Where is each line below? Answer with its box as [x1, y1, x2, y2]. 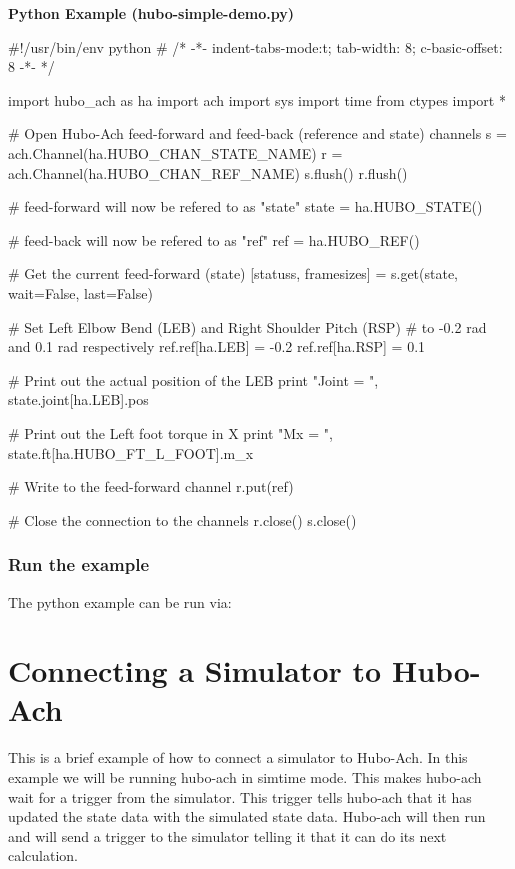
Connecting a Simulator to [8, 650, 382, 691]
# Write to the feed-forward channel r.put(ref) [8, 476, 294, 497]
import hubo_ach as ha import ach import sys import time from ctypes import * [8, 89, 506, 110]
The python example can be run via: [8, 591, 232, 612]
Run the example [8, 552, 150, 577]
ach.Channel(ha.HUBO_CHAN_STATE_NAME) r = [8, 142, 343, 163]
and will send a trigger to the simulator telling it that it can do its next [8, 825, 447, 846]
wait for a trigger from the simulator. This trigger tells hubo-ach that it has [8, 786, 472, 807]
